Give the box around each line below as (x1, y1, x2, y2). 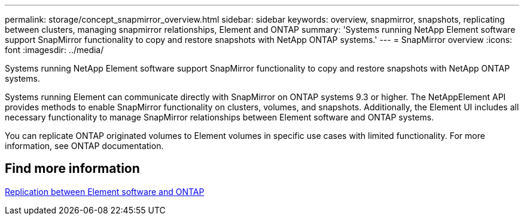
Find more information (5, 161, 140, 176)
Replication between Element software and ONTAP (5, 186, 205, 197)
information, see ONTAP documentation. (5, 141, 164, 151)
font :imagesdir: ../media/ (5, 45, 104, 55)
